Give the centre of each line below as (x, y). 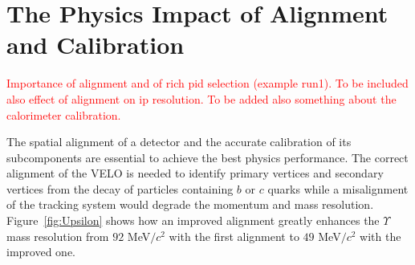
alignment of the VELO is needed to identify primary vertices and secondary (195, 173)
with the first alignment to (234, 236)
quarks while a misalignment (338, 188)
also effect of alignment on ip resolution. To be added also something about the (201, 98)
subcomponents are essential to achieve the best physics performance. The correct (207, 157)
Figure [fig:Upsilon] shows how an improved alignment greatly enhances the (193, 220)
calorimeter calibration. (64, 114)
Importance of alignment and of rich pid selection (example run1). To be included (207, 83)
